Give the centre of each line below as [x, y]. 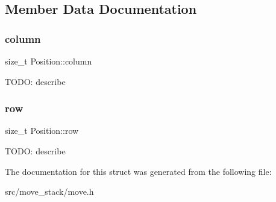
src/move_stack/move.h [49, 191]
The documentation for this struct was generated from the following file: [138, 171]
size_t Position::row [42, 131]
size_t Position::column [49, 61]
